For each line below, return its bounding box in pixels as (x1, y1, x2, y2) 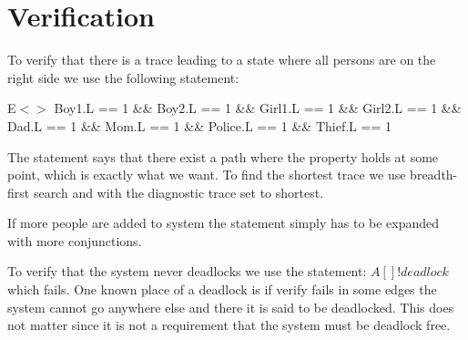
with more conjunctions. (7, 231, 142, 250)
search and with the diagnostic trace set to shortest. (33, 182, 324, 201)
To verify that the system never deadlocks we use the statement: (7, 262, 367, 281)
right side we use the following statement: (7, 67, 239, 87)
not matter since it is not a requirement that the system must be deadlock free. (7, 315, 451, 335)
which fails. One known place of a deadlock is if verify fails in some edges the (7, 280, 437, 299)
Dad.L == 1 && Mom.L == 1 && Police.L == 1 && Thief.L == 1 (7, 116, 392, 135)
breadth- (410, 165, 458, 184)
